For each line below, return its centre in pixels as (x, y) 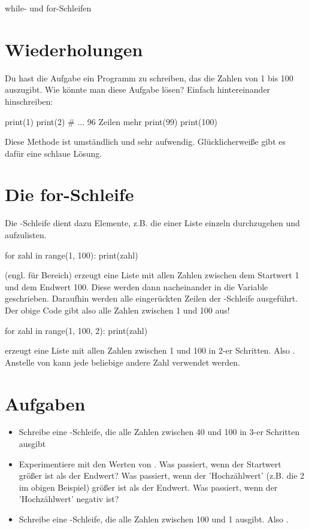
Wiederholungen (74, 49)
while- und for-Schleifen (48, 8)
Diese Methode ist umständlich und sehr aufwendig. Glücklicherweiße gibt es (145, 142)
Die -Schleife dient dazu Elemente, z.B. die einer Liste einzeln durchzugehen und (152, 223)
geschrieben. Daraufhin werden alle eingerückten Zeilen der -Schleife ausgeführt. (152, 298)
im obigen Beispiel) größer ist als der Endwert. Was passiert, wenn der (148, 487)
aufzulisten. (26, 235)
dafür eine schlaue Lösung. (54, 153)
